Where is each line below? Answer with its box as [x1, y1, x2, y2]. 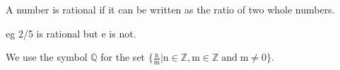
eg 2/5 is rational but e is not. [6, 25, 136, 40]
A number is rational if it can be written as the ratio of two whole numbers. [6, 2, 335, 16]
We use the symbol [6, 49, 88, 64]
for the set [100, 49, 146, 64]
